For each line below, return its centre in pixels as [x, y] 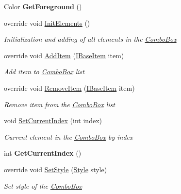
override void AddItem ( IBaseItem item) [64, 55]
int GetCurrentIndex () [43, 153]
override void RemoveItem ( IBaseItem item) [69, 88]
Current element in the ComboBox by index [68, 137]
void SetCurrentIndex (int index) [53, 121]
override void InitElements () [47, 23]
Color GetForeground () [43, 6]
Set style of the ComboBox [43, 186]
